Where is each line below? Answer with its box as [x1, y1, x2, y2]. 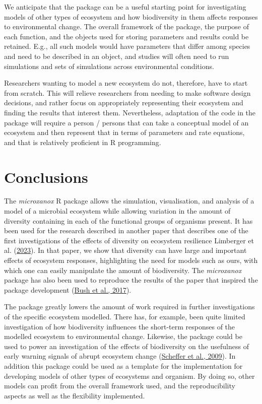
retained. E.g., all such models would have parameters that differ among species [4, 41, 250, 51]
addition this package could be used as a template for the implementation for [4, 360, 243, 371]
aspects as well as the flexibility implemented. [4, 390, 145, 400]
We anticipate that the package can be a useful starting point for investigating [4, 2, 246, 12]
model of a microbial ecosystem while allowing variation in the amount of [4, 206, 231, 216]
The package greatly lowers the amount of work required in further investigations [4, 301, 255, 312]
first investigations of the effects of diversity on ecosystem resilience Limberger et [4, 235, 254, 245]
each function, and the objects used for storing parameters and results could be [4, 31, 249, 41]
